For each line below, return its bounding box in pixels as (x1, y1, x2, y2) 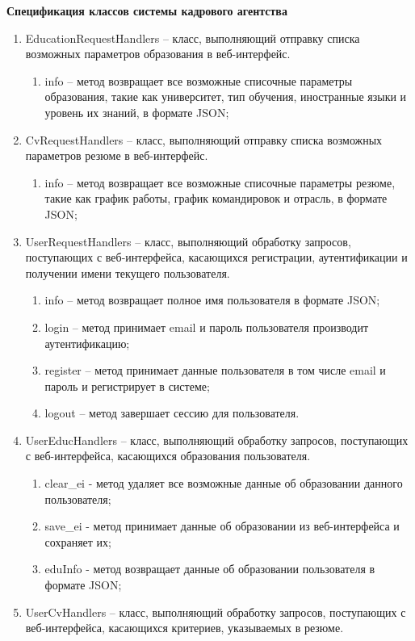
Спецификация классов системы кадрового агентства (6, 2, 287, 19)
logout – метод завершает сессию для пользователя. (44, 404, 300, 421)
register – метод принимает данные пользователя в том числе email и (44, 362, 386, 379)
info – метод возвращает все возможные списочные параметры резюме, (44, 174, 396, 191)
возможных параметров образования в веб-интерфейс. (25, 45, 291, 62)
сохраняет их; (44, 533, 111, 550)
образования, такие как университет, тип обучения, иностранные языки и (44, 88, 407, 105)
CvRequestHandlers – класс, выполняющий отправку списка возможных (25, 131, 383, 148)
